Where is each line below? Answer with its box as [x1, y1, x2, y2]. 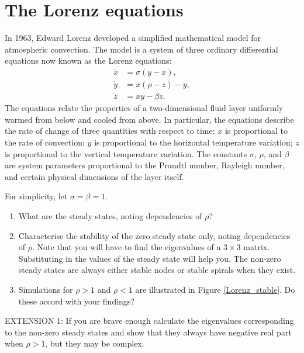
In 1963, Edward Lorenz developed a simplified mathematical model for [5, 32, 261, 44]
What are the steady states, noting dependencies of [18, 209, 202, 222]
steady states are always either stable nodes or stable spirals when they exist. [18, 264, 296, 276]
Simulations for [18, 283, 73, 295]
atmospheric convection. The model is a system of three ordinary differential [5, 43, 278, 55]
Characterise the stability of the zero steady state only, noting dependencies [18, 229, 291, 241]
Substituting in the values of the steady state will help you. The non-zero [18, 252, 281, 264]
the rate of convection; [5, 136, 85, 148]
